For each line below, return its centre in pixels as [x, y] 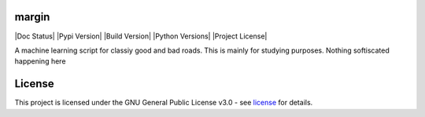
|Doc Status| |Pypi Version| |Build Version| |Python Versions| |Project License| [141, 36]
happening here [40, 61]
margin [32, 17]
